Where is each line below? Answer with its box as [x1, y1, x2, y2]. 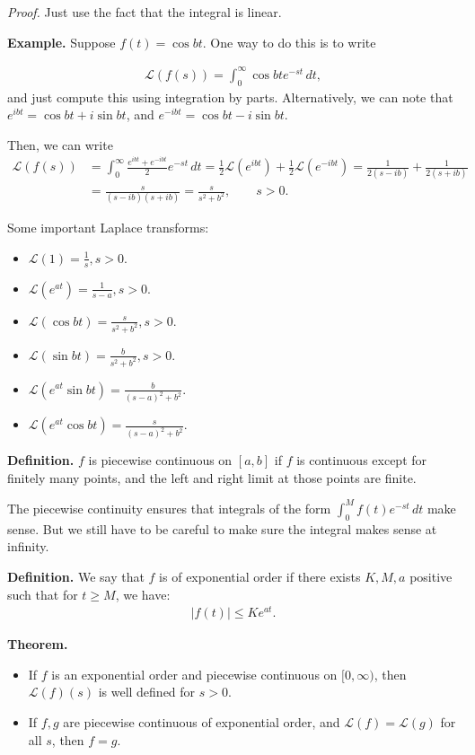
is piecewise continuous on [88, 451, 233, 470]
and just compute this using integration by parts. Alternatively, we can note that [7, 87, 453, 106]
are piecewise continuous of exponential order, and [63, 713, 340, 732]
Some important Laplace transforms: [7, 218, 209, 237]
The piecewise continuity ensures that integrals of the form [7, 498, 331, 517]
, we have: [115, 584, 171, 603]
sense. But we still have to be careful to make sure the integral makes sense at [7, 519, 437, 538]
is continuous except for [296, 451, 427, 470]
